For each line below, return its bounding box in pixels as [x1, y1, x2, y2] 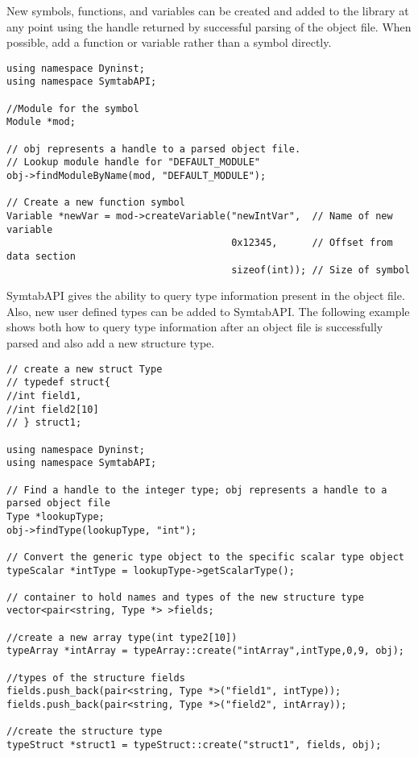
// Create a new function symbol [6, 197, 185, 209]
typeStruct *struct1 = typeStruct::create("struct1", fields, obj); [6, 739, 382, 751]
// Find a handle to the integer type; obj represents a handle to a [6, 484, 387, 496]
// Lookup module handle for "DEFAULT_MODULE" [6, 156, 260, 168]
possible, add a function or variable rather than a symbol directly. [6, 34, 332, 51]
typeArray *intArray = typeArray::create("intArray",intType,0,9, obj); [6, 645, 404, 657]
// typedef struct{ [6, 376, 110, 389]
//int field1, [6, 389, 82, 401]
